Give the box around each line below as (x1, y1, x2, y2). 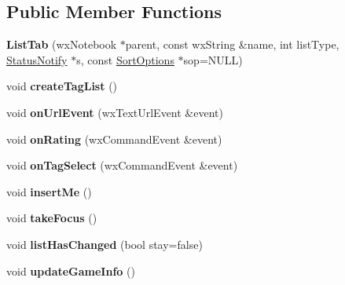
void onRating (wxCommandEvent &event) (6, 130, 222, 147)
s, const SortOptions (76, 51, 174, 68)
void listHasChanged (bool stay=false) (6, 236, 203, 252)
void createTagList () (6, 78, 118, 94)
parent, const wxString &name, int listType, (125, 36, 339, 53)
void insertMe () (6, 183, 92, 199)
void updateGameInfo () (6, 262, 135, 279)
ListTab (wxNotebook (6, 36, 117, 53)
